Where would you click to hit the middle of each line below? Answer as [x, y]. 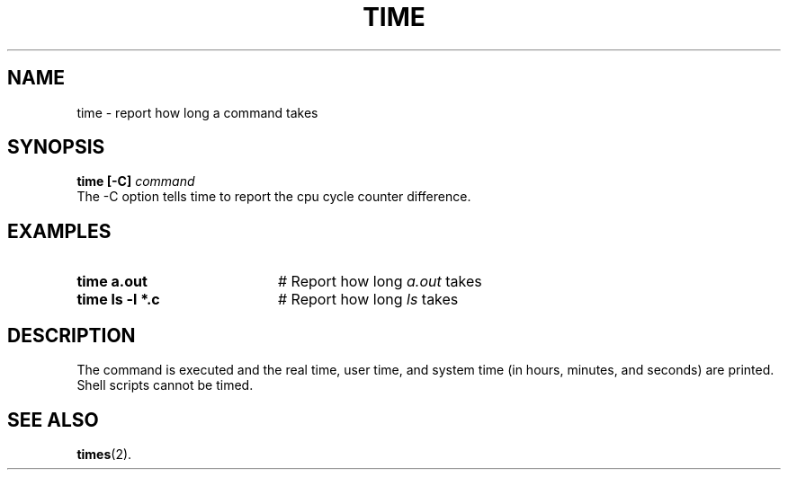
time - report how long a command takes [197, 112]
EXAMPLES [59, 231]
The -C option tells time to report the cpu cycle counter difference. [274, 197]
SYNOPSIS [56, 147]
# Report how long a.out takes [380, 282]
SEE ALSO [53, 420]
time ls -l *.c [118, 300]
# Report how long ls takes [368, 300]
